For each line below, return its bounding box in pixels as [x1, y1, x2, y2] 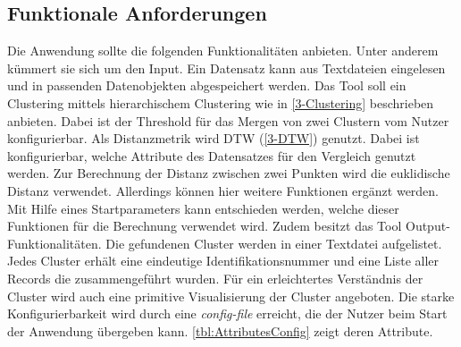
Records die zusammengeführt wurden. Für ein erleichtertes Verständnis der [7, 268, 423, 287]
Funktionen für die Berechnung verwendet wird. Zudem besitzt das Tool [7, 216, 402, 235]
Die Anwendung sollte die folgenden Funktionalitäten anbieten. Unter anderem [7, 41, 439, 60]
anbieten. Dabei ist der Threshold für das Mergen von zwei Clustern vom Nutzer [7, 111, 449, 130]
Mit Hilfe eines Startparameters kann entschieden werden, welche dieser [7, 199, 399, 217]
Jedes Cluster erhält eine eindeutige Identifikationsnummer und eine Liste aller [7, 251, 440, 270]
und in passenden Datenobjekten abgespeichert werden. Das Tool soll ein [7, 76, 407, 95]
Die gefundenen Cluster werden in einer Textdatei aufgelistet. [105, 233, 442, 252]
